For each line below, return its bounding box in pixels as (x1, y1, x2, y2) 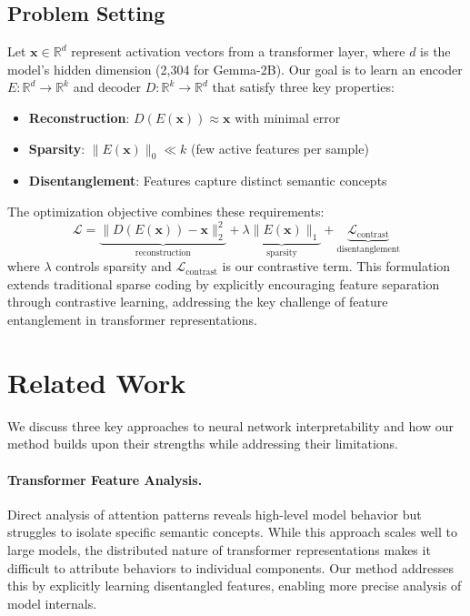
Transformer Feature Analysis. (7, 470, 203, 489)
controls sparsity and (55, 257, 172, 276)
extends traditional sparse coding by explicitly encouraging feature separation (7, 274, 440, 293)
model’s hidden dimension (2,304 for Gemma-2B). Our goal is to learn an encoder (7, 59, 463, 78)
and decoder (73, 77, 141, 96)
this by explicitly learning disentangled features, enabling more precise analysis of (7, 576, 462, 595)
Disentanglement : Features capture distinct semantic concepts (28, 171, 387, 190)
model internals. (7, 593, 97, 612)
